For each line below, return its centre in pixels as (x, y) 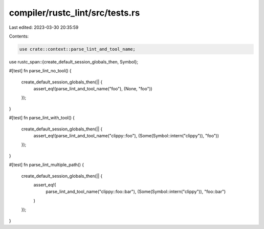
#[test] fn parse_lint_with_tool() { (42, 118)
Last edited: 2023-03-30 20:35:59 (44, 27)
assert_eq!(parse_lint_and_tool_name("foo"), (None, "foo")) (93, 89)
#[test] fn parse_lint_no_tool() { (40, 71)
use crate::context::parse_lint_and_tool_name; (77, 49)
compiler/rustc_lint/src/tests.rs (75, 13)
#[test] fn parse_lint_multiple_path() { (46, 165)
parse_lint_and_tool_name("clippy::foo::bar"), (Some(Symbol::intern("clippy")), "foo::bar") (136, 192)
